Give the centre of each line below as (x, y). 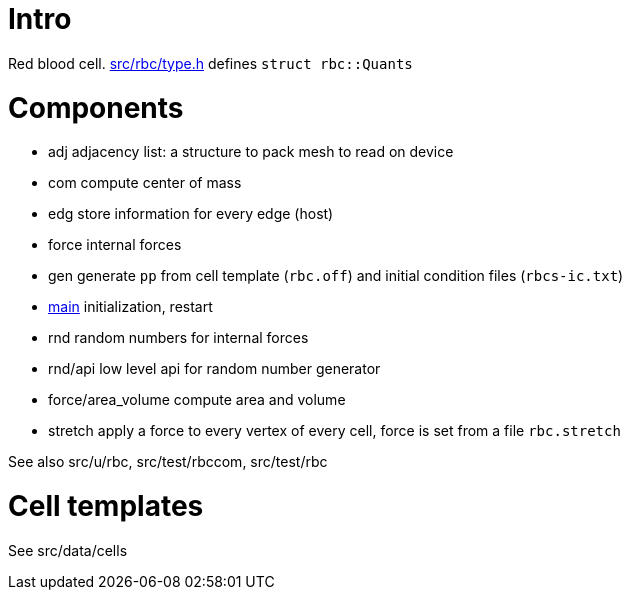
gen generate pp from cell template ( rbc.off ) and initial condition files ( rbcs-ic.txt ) (336, 276)
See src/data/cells (68, 550)
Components (96, 107)
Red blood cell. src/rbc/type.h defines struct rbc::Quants (210, 63)
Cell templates (106, 506)
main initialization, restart (130, 307)
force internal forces (115, 245)
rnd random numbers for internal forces (178, 338)
